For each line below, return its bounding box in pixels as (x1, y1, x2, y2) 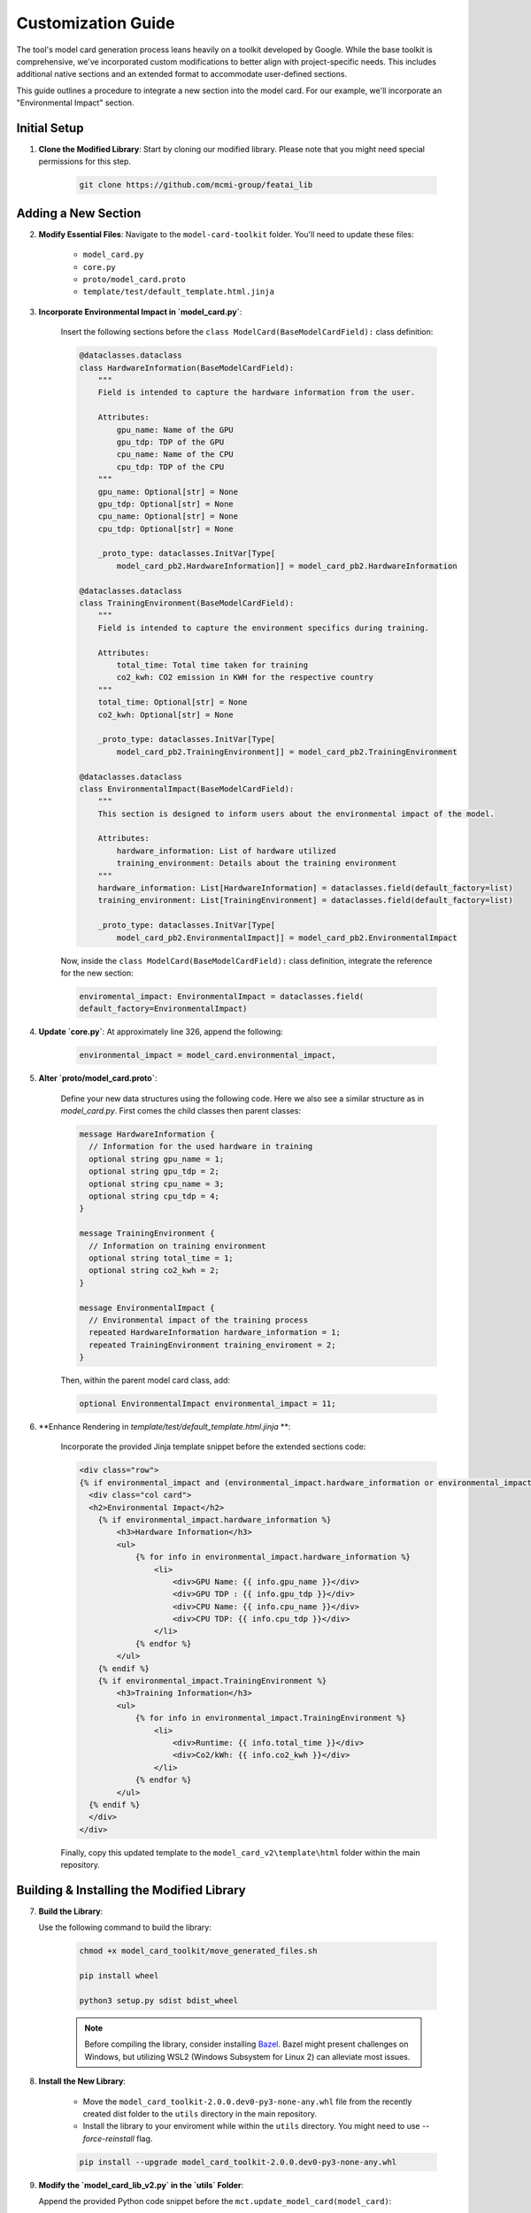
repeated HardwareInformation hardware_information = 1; (88, 1328, 341, 1338)
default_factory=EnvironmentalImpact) (79, 1004, 248, 1014)
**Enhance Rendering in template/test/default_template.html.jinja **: (38, 1422, 291, 1432)
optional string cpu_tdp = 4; (88, 1191, 220, 1201)
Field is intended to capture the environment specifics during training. (97, 622, 429, 633)
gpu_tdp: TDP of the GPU (116, 436, 225, 447)
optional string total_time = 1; (88, 1253, 234, 1263)
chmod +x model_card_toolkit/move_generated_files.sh (79, 1946, 318, 1956)
